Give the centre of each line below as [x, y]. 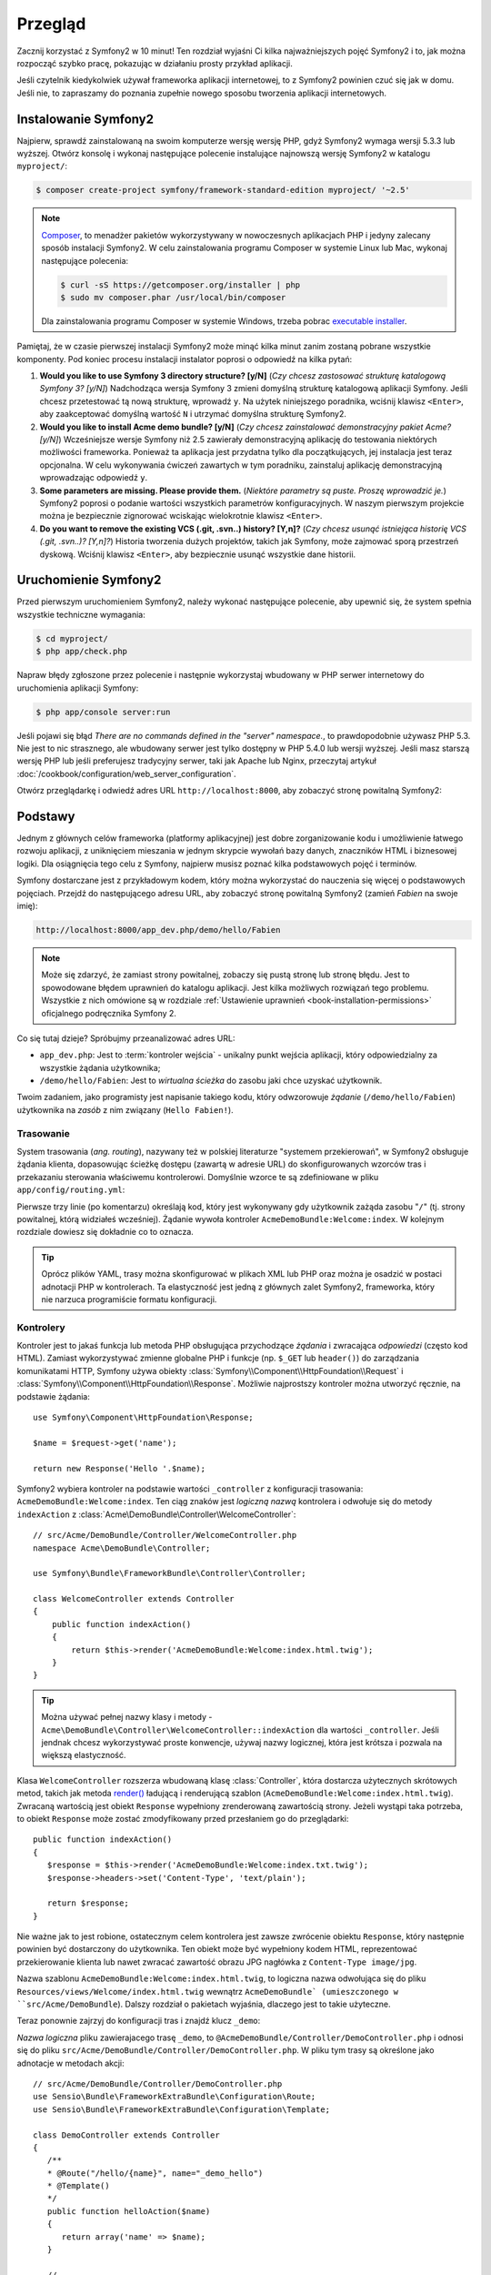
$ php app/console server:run [103, 712]
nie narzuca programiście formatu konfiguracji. [129, 1299]
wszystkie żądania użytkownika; [100, 1067]
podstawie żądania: [53, 1396]
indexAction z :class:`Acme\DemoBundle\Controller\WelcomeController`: [156, 1514]
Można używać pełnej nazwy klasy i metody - [127, 1717]
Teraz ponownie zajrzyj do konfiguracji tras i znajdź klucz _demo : [139, 2021]
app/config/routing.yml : [71, 1190]
